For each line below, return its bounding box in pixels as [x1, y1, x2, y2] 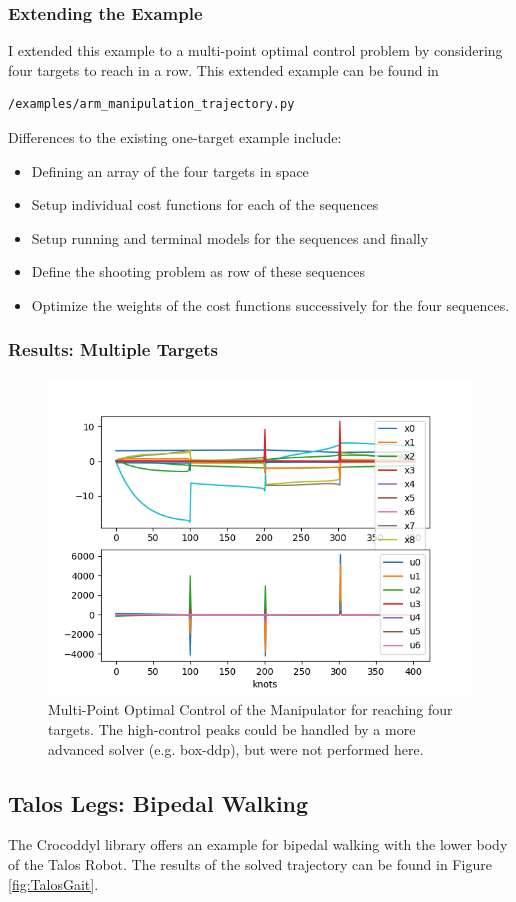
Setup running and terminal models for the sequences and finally [31, 227, 429, 248]
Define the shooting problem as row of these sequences [31, 261, 365, 282]
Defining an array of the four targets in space [31, 160, 309, 181]
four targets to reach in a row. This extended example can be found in [8, 59, 439, 80]
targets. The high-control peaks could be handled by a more [48, 718, 416, 739]
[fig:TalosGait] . [8, 873, 99, 894]
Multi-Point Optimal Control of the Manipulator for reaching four [48, 699, 453, 720]
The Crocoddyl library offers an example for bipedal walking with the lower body [8, 834, 508, 855]
